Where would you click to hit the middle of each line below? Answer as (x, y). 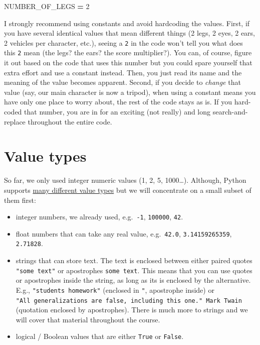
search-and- (230, 112)
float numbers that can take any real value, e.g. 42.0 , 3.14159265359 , (124, 233)
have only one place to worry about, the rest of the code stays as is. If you (118, 102)
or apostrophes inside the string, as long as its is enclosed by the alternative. (133, 280)
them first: (20, 200)
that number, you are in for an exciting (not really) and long (117, 112)
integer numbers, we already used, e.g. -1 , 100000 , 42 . (99, 217)
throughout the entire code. (70, 121)
